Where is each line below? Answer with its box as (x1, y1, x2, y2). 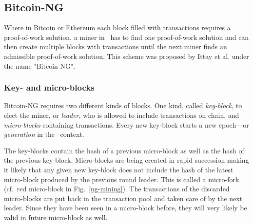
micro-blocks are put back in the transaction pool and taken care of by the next (4, 193, 243, 203)
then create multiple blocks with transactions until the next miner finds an (4, 41, 227, 52)
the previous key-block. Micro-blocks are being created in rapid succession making (4, 155, 249, 165)
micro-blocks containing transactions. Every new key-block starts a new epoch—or (4, 119, 249, 130)
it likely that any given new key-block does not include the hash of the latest (4, 164, 234, 174)
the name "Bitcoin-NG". (4, 60, 76, 71)
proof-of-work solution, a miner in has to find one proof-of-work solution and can (4, 32, 249, 42)
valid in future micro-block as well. (4, 212, 108, 222)
